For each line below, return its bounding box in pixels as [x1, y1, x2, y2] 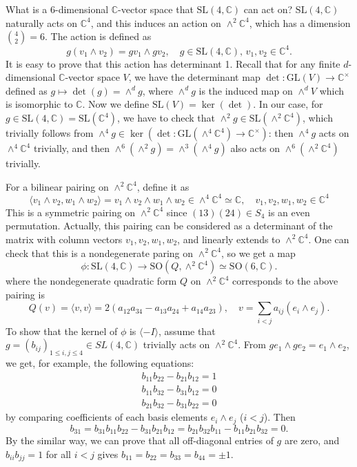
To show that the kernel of [6, 323, 118, 338]
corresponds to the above [232, 274, 338, 288]
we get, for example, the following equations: [6, 356, 194, 370]
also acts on [230, 141, 280, 155]
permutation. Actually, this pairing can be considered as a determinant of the [6, 218, 333, 233]
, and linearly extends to [177, 231, 280, 246]
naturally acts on [6, 15, 77, 30]
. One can [308, 231, 349, 246]
